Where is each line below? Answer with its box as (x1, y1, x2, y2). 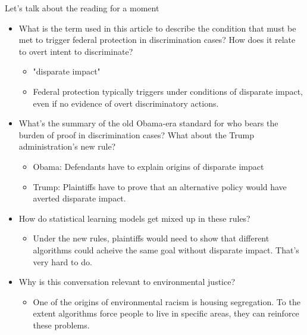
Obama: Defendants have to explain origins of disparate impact (33, 160, 264, 172)
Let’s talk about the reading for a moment (5, 2, 159, 14)
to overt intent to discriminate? (18, 45, 133, 57)
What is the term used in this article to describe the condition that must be (18, 21, 296, 34)
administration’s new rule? (18, 140, 116, 153)
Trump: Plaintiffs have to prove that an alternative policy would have (33, 180, 287, 193)
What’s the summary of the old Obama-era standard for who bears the (18, 117, 278, 129)
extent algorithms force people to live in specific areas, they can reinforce (33, 307, 299, 320)
